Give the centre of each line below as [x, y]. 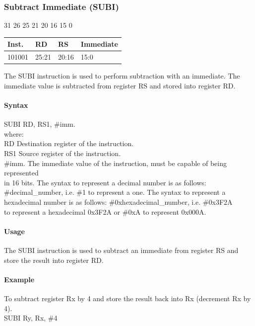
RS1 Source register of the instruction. [63, 153]
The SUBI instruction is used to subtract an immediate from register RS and [121, 250]
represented [21, 173]
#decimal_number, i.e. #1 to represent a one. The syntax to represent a [115, 192]
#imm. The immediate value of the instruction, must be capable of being [115, 163]
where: [14, 133]
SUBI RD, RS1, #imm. [40, 124]
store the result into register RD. [54, 260]
